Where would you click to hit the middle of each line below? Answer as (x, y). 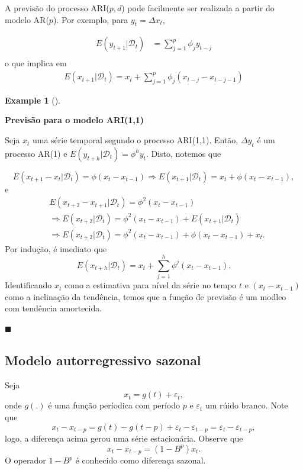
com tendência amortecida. (54, 308)
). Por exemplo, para (91, 19)
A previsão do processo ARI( (57, 8)
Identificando (28, 285)
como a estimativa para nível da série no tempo (151, 285)
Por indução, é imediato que (56, 248)
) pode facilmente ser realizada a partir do (198, 8)
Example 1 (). (33, 100)
